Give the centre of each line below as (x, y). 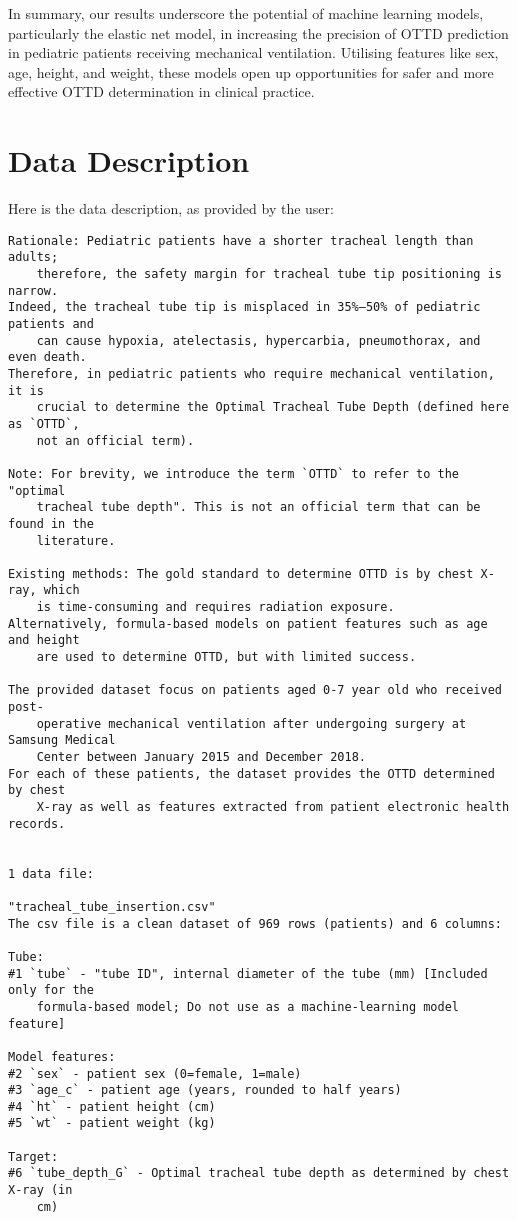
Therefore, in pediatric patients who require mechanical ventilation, (251, 373)
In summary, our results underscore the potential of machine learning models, (246, 13)
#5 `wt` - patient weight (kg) (112, 1123)
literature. (76, 540)
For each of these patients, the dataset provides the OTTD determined (251, 773)
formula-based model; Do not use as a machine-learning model (248, 1006)
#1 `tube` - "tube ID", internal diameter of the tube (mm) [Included (248, 973)
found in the (51, 523)
